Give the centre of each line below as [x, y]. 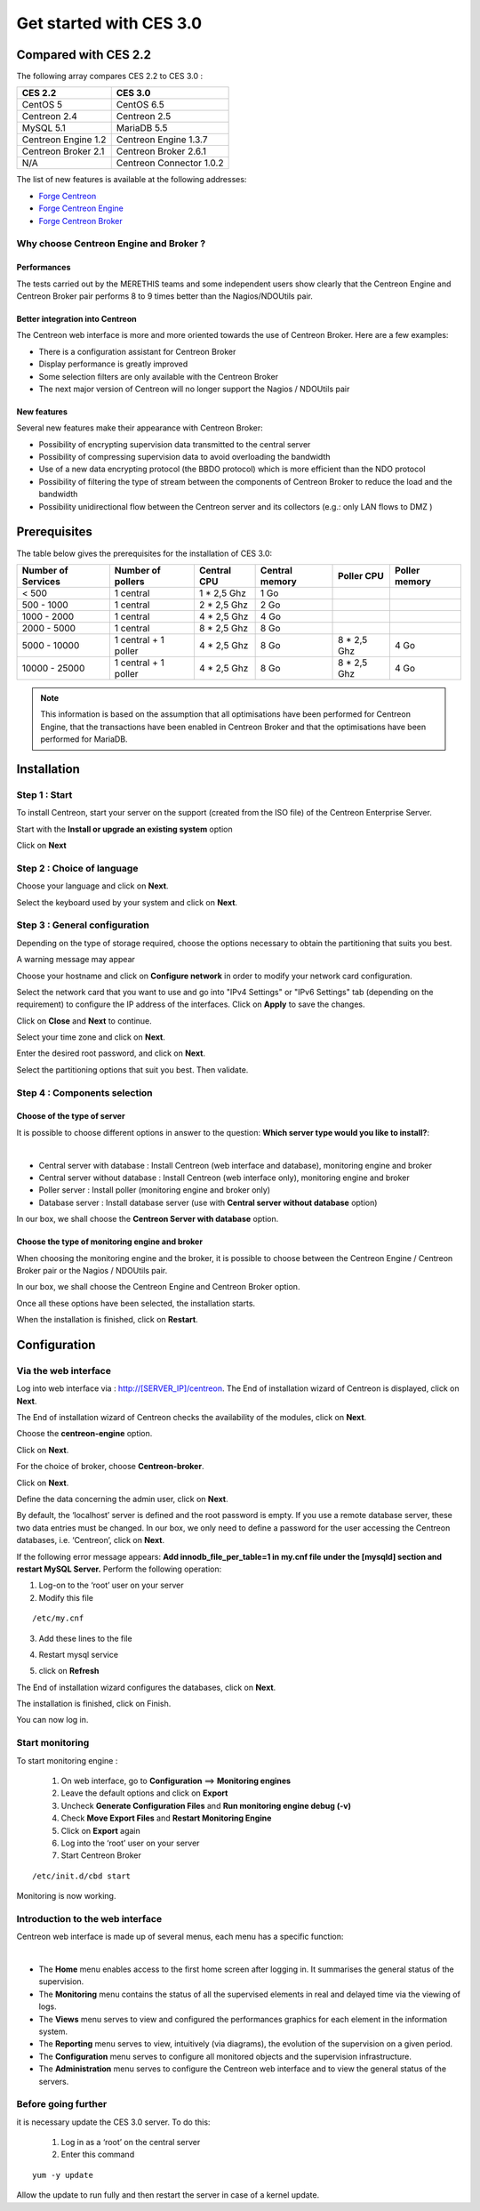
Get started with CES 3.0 [109, 23]
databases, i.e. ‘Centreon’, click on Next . [90, 1540]
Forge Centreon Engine [81, 208]
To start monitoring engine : [67, 1760]
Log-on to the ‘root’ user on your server [111, 1585]
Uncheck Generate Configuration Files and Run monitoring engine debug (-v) [206, 1805]
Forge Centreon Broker [81, 221]
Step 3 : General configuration [83, 925]
